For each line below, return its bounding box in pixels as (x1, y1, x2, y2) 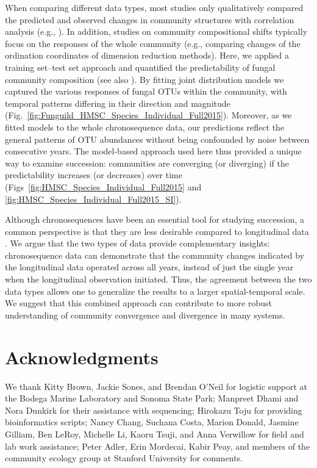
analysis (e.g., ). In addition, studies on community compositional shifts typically (5, 25, 308, 38)
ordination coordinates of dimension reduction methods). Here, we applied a (5, 49, 289, 62)
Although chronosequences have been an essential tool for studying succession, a (5, 213, 305, 226)
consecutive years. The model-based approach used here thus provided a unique (5, 145, 302, 157)
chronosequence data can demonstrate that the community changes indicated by (5, 248, 305, 261)
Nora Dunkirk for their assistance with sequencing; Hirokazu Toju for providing (5, 403, 302, 416)
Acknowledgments (5, 344, 158, 369)
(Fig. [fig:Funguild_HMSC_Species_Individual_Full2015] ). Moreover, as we (5, 109, 292, 121)
